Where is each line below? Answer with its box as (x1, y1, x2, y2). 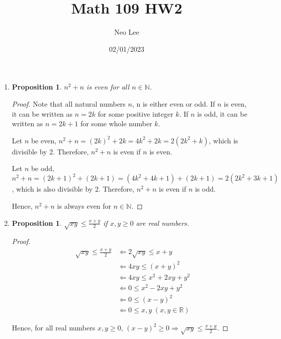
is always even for (57, 200, 112, 211)
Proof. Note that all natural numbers (12, 98, 126, 109)
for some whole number (80, 118, 152, 129)
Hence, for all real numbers (12, 322, 96, 333)
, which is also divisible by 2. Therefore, (12, 184, 135, 194)
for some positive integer (98, 108, 173, 119)
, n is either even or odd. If (132, 98, 215, 109)
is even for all (86, 81, 130, 92)
